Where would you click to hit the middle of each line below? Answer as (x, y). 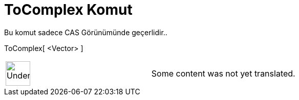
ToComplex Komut (68, 10)
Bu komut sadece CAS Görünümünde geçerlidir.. (86, 32)
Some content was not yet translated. (223, 73)
